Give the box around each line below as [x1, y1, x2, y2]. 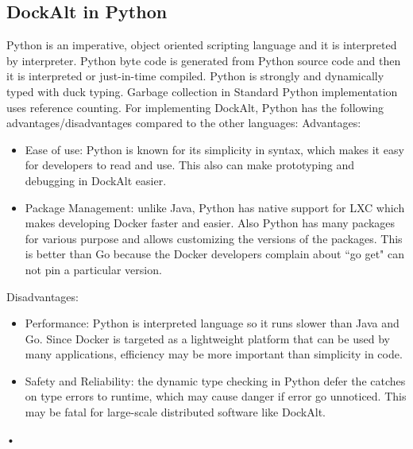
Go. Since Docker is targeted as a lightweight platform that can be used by [25, 330, 390, 346]
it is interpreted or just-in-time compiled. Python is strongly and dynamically [6, 68, 384, 84]
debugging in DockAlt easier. [25, 172, 167, 188]
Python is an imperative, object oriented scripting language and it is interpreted [6, 37, 397, 53]
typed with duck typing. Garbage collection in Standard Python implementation [6, 83, 398, 99]
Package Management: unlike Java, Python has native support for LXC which [25, 199, 405, 215]
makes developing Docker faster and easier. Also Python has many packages [25, 215, 396, 231]
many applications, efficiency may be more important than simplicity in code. [25, 346, 403, 362]
